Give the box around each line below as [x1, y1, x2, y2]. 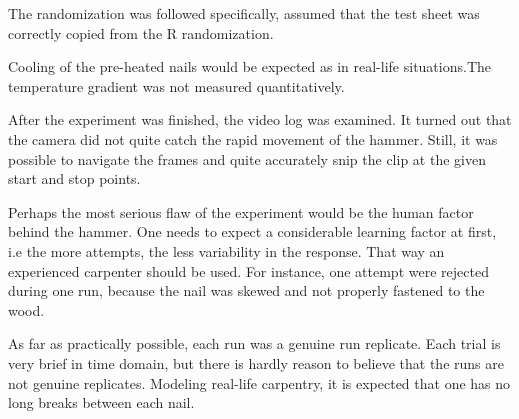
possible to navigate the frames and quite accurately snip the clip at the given [8, 148, 486, 169]
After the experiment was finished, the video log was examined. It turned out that [8, 109, 512, 130]
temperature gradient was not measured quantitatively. [8, 75, 345, 96]
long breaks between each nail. [8, 392, 195, 413]
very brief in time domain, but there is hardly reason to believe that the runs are [8, 352, 504, 373]
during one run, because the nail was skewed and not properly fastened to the [8, 280, 485, 301]
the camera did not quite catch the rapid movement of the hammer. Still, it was [8, 128, 498, 149]
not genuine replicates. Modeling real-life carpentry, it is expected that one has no [8, 372, 511, 393]
